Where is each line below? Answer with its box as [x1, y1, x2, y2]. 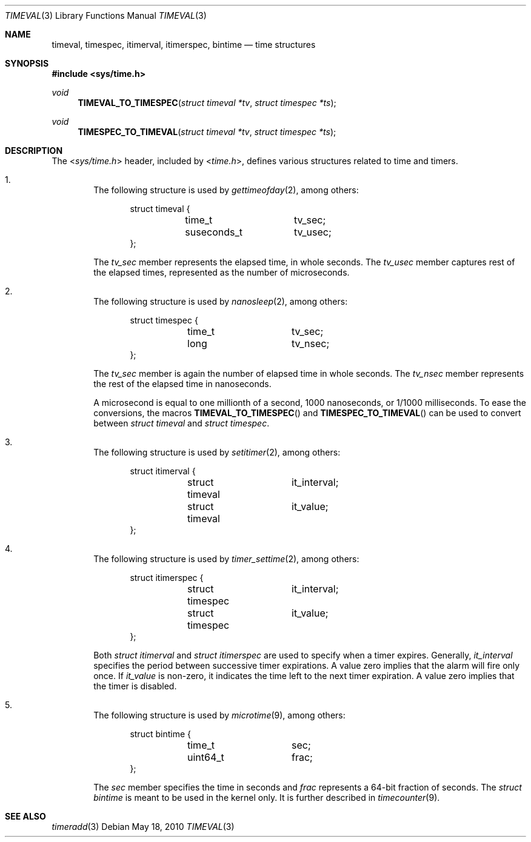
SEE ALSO [5, 811, 46, 821]
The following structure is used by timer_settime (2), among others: [93, 554, 359, 564]
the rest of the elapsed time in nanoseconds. [93, 379, 272, 389]
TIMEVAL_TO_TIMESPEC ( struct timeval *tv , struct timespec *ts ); [78, 98, 336, 108]
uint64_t [187, 751, 224, 763]
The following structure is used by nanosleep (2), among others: [93, 296, 348, 307]
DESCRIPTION [5, 145, 63, 156]
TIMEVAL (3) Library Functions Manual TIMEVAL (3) [5, 10, 207, 21]
